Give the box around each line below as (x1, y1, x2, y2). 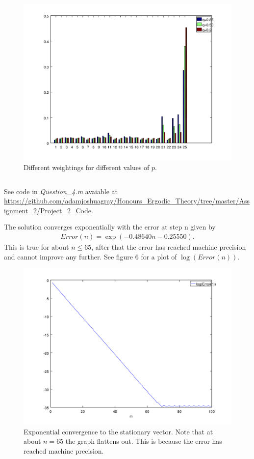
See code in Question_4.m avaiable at (4, 186, 118, 196)
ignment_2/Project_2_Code (4, 205, 91, 215)
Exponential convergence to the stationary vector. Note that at (24, 426, 213, 436)
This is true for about (4, 241, 69, 252)
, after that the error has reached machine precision (91, 241, 246, 252)
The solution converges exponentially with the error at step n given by (4, 222, 216, 232)
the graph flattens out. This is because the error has (65, 436, 222, 446)
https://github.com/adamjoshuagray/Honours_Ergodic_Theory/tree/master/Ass (4, 196, 250, 206)
